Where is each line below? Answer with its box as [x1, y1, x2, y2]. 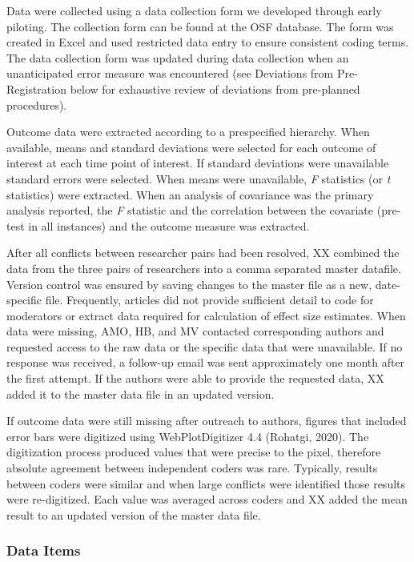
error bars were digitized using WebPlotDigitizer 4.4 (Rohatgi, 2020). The [6, 428, 369, 444]
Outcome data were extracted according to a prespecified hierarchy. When [6, 123, 370, 140]
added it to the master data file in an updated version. [6, 385, 275, 402]
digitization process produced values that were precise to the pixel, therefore [6, 444, 381, 460]
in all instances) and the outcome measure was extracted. [28, 217, 310, 234]
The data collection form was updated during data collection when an [6, 49, 349, 66]
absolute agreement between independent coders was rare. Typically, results [6, 460, 378, 476]
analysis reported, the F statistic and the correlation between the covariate [6, 202, 374, 219]
